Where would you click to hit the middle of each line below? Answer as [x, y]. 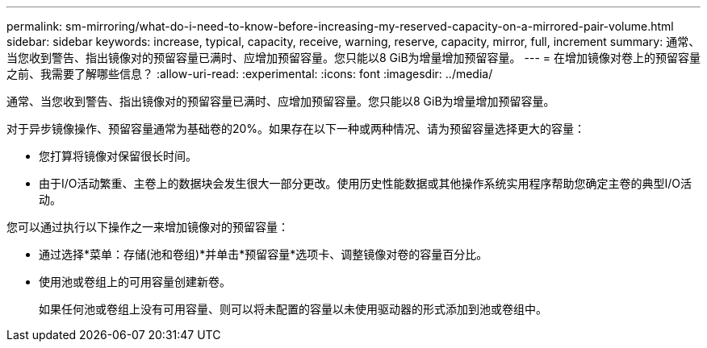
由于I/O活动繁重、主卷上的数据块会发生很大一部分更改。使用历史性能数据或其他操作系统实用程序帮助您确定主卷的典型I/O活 [366, 183]
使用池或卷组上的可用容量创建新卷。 [135, 282]
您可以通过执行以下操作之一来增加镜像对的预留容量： [148, 227]
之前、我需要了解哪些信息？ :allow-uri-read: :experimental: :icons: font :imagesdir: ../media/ [250, 74]
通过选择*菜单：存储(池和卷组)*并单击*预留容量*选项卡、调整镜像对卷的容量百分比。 [264, 254]
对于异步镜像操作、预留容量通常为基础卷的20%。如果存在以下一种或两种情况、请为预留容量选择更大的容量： [296, 128]
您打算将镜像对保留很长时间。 [118, 156]
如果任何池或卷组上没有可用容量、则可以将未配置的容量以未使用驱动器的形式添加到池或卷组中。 [293, 309]
